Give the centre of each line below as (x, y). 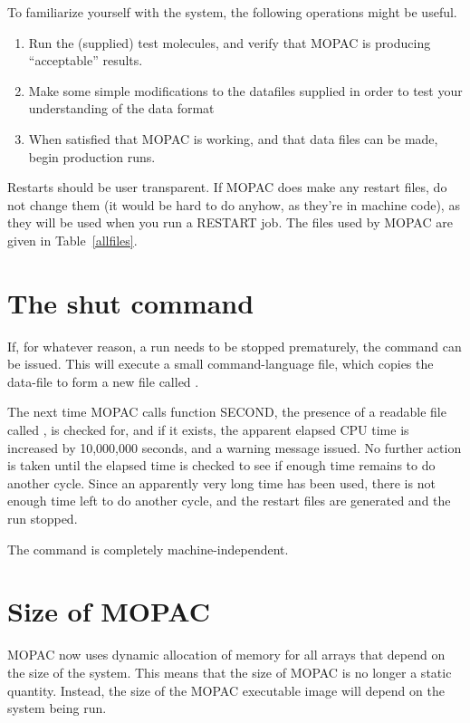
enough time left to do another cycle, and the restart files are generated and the (229, 501)
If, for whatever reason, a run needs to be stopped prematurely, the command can (235, 346)
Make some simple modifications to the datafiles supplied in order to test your (245, 90)
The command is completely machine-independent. (148, 549)
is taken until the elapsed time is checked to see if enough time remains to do (221, 465)
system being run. (57, 708)
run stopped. (43, 518)
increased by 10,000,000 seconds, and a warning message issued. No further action (235, 447)
